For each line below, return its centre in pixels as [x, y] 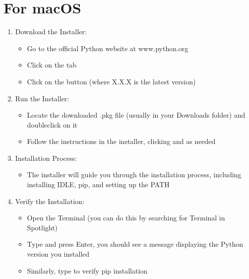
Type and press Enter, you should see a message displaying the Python [135, 244]
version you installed [58, 254]
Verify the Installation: [50, 201]
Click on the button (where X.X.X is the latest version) [111, 81]
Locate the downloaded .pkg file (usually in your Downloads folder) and [136, 115]
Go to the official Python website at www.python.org [108, 48]
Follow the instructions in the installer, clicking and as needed [121, 141]
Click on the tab [52, 65]
